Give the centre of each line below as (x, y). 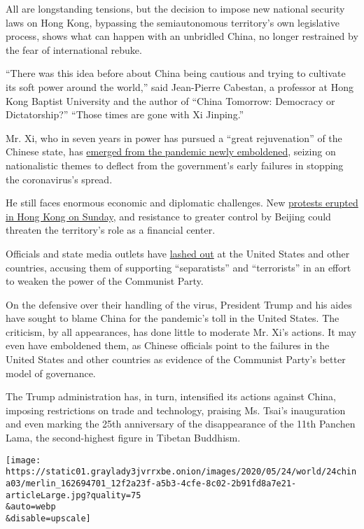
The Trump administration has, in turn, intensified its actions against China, (171, 396)
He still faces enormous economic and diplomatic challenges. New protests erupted (182, 203)
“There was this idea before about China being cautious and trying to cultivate (176, 73)
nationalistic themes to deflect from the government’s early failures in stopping (175, 165)
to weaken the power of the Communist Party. (105, 281)
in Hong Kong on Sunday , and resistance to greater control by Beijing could (168, 216)
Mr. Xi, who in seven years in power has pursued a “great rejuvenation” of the (174, 137)
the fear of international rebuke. (74, 49)
